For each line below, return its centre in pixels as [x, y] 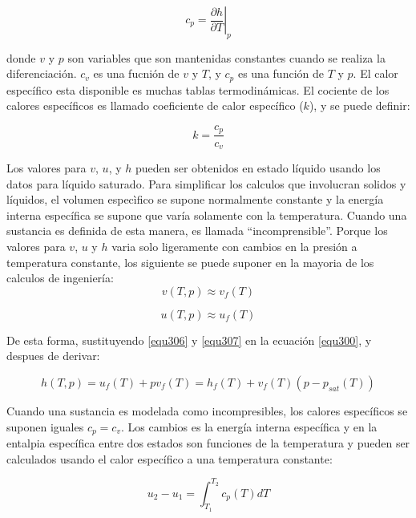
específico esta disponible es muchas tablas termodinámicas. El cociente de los [198, 89]
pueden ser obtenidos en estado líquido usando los [258, 167]
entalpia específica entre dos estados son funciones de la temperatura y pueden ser [208, 442]
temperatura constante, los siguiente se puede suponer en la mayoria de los [190, 262]
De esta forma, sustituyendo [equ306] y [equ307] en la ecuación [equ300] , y [189, 340]
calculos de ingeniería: [60, 278]
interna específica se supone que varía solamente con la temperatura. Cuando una [207, 214]
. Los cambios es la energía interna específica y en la [249, 426]
